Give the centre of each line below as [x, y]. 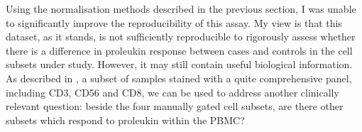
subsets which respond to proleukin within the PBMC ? [125, 120]
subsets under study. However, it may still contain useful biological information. [179, 64]
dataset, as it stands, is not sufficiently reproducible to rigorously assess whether [181, 37]
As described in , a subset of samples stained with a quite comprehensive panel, [179, 78]
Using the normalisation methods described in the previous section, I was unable [181, 9]
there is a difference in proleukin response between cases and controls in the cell [179, 50]
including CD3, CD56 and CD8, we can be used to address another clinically [172, 92]
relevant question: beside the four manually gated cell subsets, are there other [175, 106]
